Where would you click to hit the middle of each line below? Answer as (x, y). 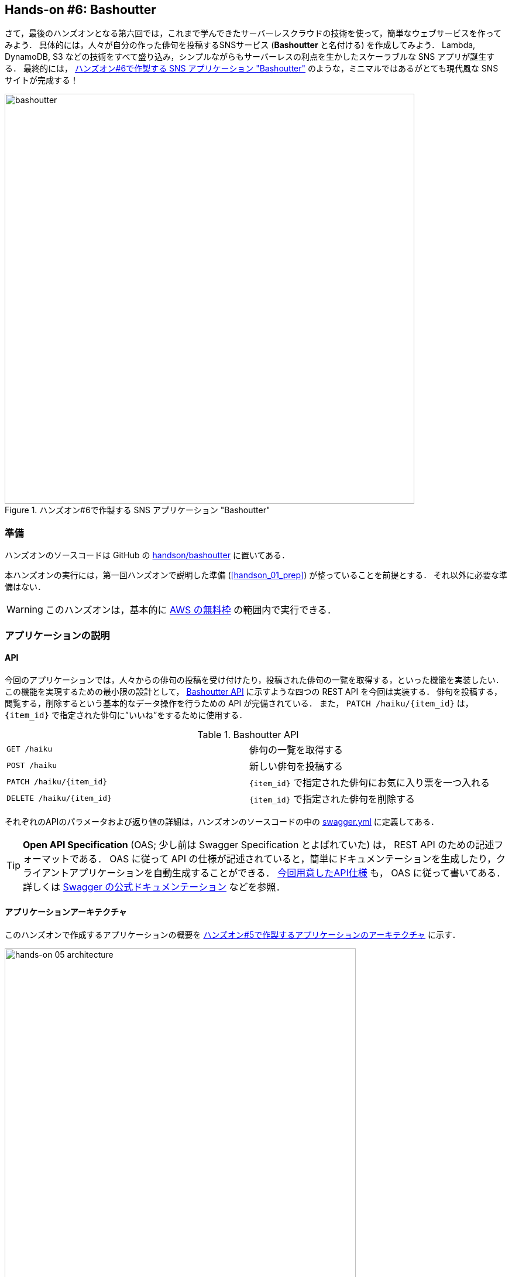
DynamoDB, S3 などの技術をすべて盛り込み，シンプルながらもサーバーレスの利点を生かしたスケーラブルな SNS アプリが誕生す (250, 57)
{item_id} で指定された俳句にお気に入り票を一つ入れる (369, 782)
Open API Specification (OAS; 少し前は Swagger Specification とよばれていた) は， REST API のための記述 (259, 844)
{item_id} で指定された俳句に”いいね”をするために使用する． (126, 715)
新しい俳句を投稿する (296, 766)
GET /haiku (30, 749)
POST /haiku (32, 766)
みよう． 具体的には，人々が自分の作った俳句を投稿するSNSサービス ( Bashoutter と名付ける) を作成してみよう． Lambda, (240, 45)
